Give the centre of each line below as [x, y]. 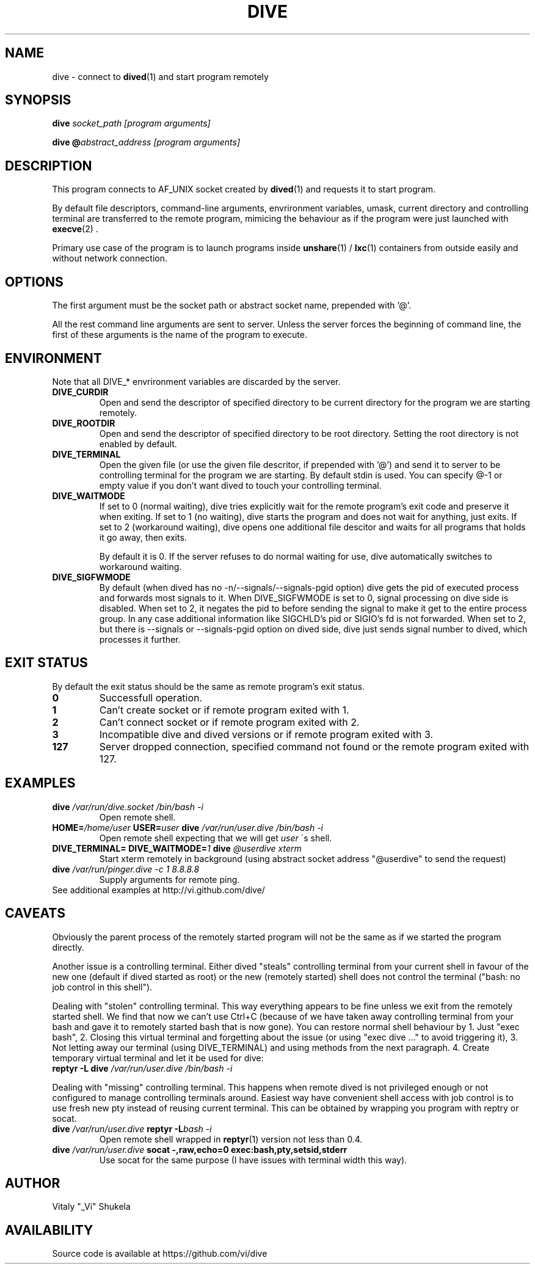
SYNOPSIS [38, 100]
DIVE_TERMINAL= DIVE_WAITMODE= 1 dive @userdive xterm [177, 848]
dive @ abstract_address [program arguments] [146, 142]
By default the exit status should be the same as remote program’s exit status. [209, 686]
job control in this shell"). [102, 987]
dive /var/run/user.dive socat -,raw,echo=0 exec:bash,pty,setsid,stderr [200, 1149]
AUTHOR [33, 1183]
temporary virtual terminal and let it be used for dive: [158, 1058]
